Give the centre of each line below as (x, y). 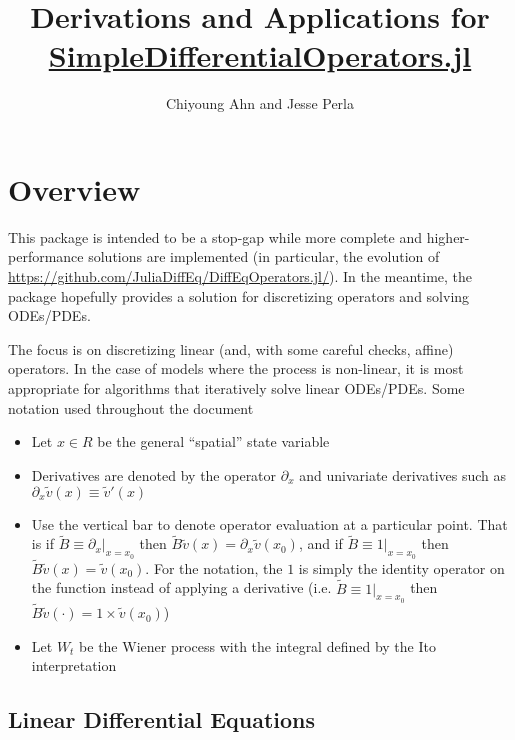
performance (46, 256)
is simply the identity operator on (401, 567)
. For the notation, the (214, 567)
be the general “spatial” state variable (213, 441)
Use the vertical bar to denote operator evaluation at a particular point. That (269, 523)
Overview (74, 188)
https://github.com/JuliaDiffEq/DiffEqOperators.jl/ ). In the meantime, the (240, 276)
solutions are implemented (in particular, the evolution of (264, 256)
